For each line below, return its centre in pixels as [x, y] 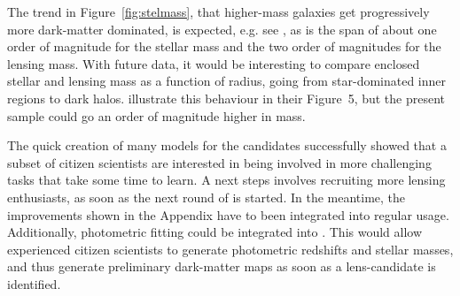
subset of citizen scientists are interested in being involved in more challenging [219, 162]
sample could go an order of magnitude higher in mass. [156, 115]
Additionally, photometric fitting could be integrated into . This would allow [215, 232]
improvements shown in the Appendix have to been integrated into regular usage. [228, 214]
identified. [34, 283]
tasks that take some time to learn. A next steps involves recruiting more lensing [226, 180]
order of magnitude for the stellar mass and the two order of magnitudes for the [224, 46]
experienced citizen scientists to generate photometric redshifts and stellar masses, [230, 249]
